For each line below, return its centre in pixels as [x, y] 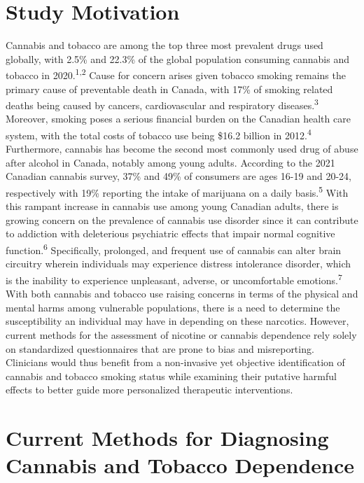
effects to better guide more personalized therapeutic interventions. [149, 390]
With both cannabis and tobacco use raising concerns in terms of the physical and [182, 294]
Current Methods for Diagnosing [167, 438]
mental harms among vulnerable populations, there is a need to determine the [173, 307]
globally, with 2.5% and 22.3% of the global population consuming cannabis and [178, 58]
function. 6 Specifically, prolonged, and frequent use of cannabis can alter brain [174, 249]
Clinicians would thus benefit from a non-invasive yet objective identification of [175, 362]
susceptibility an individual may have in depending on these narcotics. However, [177, 321]
